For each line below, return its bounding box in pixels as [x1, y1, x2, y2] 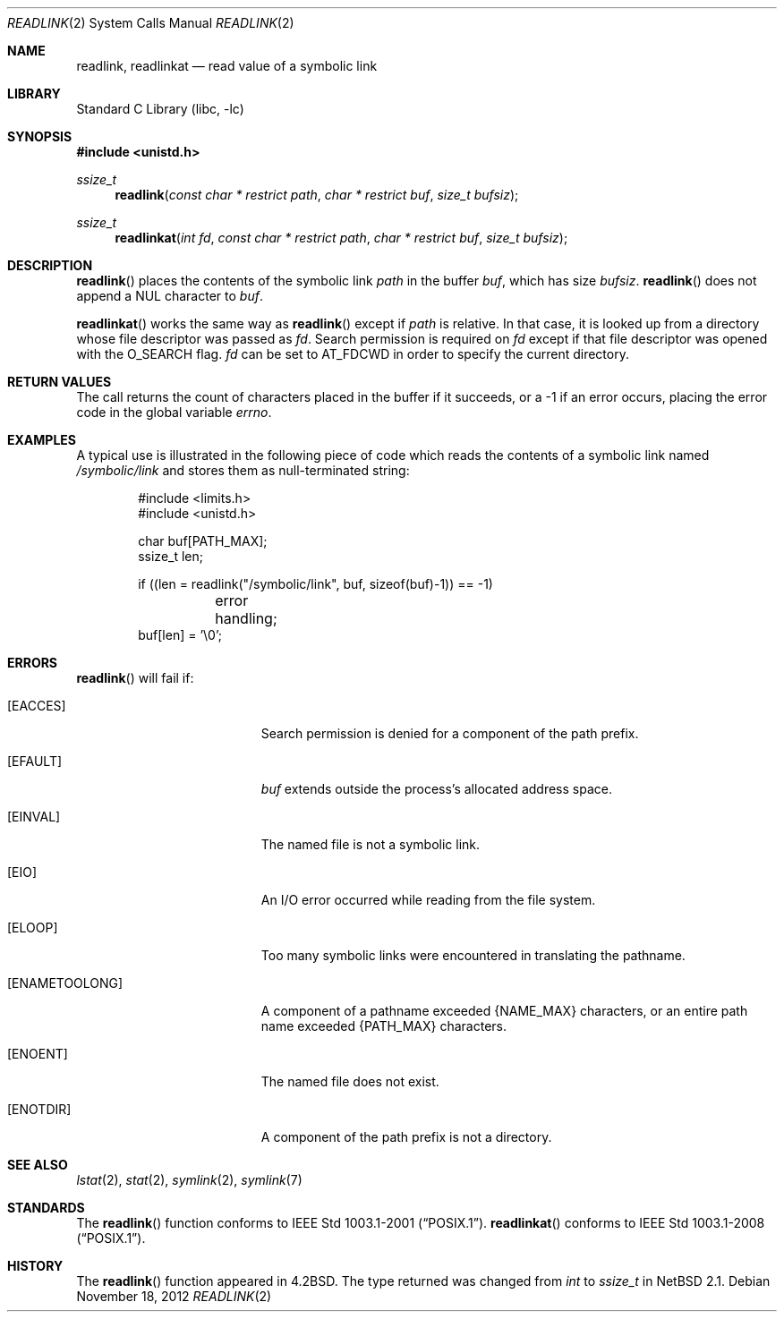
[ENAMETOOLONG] [7, 975, 124, 991]
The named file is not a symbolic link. [260, 837, 481, 852]
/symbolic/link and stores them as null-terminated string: [76, 463, 410, 478]
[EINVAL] [7, 809, 61, 824]
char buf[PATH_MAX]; [138, 533, 268, 549]
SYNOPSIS [7, 129, 72, 144]
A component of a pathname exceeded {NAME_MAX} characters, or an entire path [260, 1003, 748, 1018]
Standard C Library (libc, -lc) [76, 101, 244, 116]
